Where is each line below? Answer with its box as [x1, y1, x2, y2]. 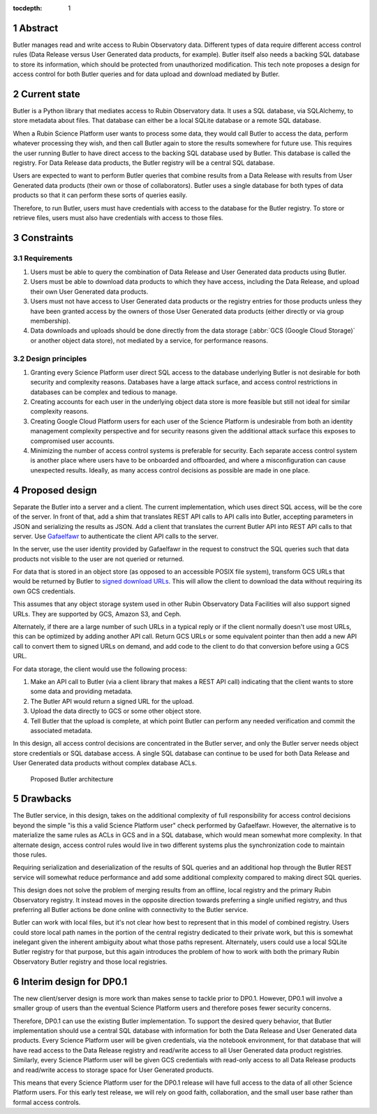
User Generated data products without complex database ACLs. [13, 759, 197, 767]
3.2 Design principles [13, 354, 87, 363]
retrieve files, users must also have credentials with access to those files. [13, 213, 223, 222]
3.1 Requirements [13, 253, 73, 263]
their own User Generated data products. [30, 287, 149, 296]
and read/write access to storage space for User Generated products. [13, 1066, 214, 1074]
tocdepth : [13, 4, 43, 12]
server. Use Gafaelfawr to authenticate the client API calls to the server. [13, 532, 219, 540]
